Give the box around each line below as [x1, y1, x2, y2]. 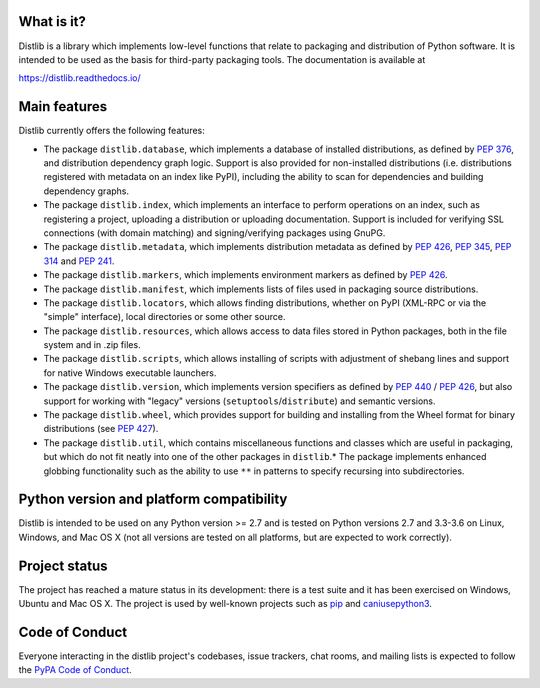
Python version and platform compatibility [18, 491, 288, 508]
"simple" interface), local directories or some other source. [43, 311, 286, 323]
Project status [18, 557, 109, 574]
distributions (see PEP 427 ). [43, 423, 159, 435]
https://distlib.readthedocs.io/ [18, 72, 142, 84]
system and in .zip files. [43, 339, 141, 351]
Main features [18, 98, 108, 115]
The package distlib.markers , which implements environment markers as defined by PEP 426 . [43, 269, 448, 281]
